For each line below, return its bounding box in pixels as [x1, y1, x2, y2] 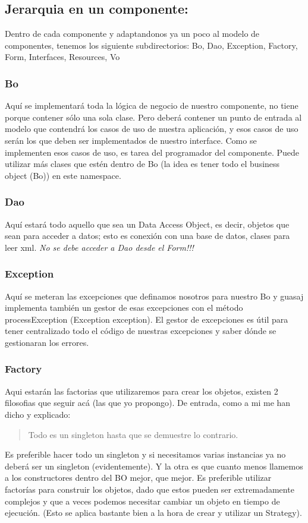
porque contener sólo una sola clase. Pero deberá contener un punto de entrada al [5, 111, 302, 123]
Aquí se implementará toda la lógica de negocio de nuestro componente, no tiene [5, 99, 298, 112]
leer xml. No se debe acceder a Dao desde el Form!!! [5, 241, 194, 253]
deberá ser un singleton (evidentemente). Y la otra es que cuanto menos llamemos [5, 459, 303, 472]
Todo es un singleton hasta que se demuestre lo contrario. [28, 428, 238, 440]
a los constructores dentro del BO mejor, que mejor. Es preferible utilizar [5, 471, 272, 484]
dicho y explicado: [5, 408, 71, 420]
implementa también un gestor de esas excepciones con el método [5, 301, 243, 314]
